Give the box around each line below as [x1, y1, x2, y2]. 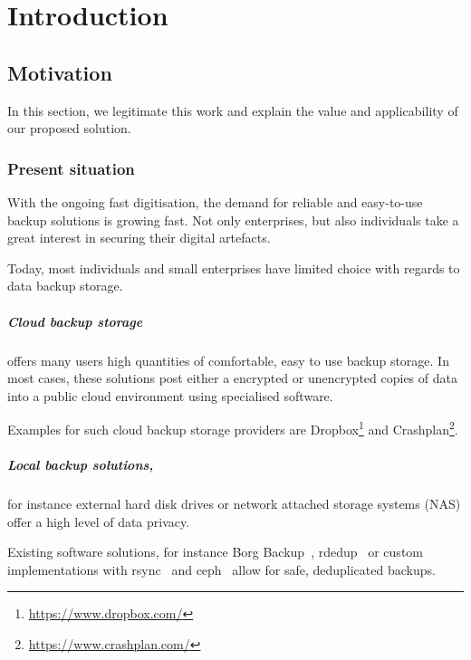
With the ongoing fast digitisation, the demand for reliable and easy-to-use [7, 192, 423, 211]
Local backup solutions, [7, 455, 154, 474]
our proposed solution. [7, 119, 131, 138]
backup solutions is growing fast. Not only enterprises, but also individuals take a [7, 210, 459, 229]
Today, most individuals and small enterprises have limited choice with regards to [7, 258, 460, 277]
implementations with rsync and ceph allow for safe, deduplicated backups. [7, 560, 436, 579]
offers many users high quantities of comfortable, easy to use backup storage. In [7, 350, 449, 369]
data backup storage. [7, 276, 123, 295]
